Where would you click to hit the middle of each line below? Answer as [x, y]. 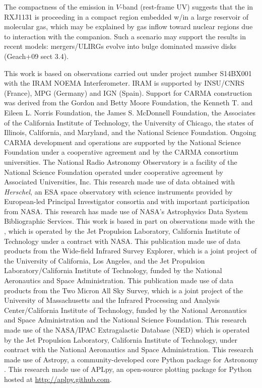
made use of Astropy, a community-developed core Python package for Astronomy [131, 359]
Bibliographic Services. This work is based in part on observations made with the [129, 221]
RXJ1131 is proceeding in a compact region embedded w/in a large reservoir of [126, 16]
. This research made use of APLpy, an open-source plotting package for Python [128, 369]
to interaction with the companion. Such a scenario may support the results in [125, 36]
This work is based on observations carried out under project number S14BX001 [128, 73]
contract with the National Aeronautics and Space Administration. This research [129, 349]
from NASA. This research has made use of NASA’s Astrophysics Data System [126, 211]
